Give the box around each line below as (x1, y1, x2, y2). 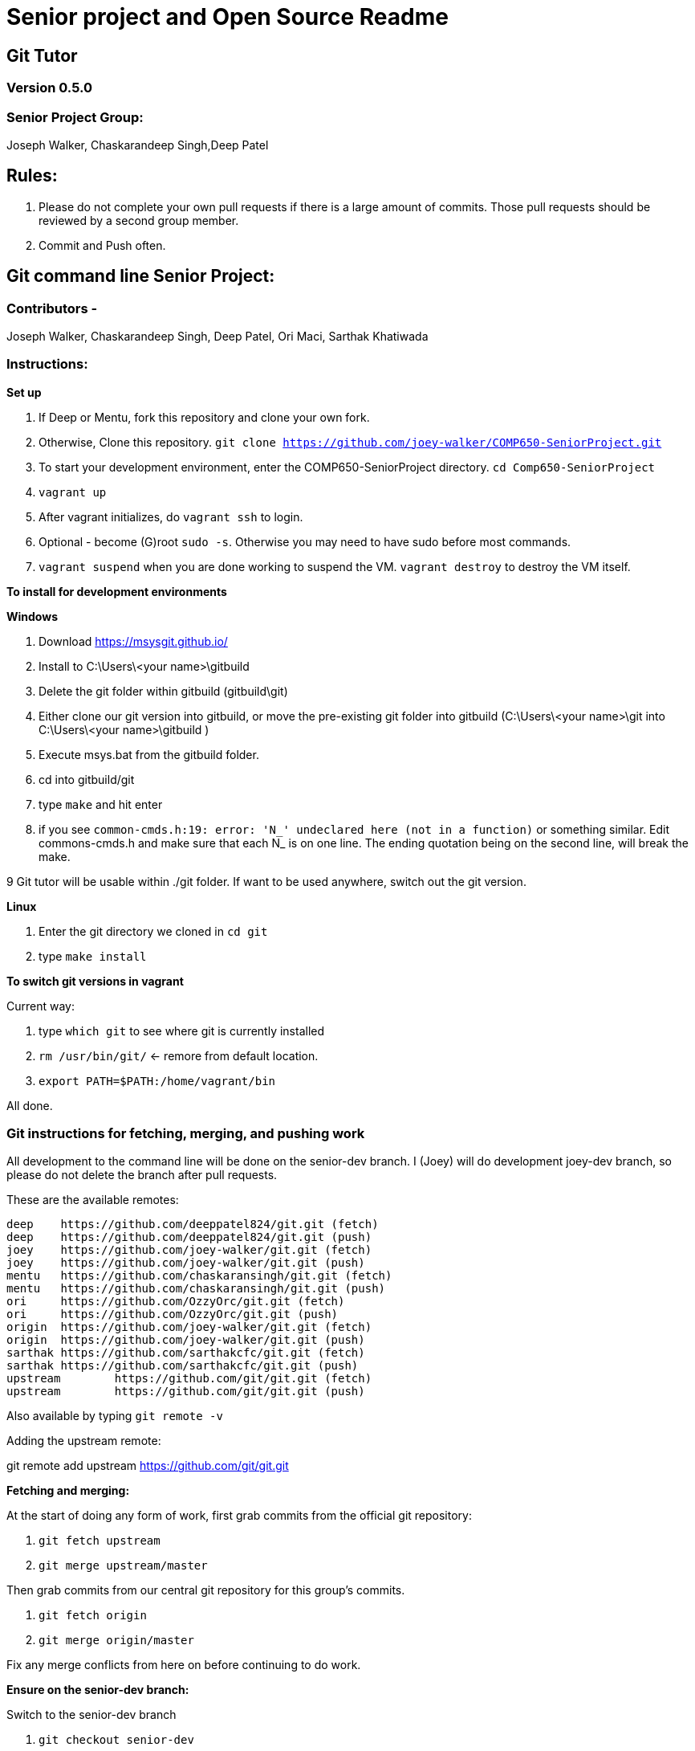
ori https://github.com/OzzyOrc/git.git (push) (6, 1308, 339, 1321)
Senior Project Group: (6, 108, 144, 125)
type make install (39, 949, 147, 963)
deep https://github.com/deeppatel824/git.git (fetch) (6, 1218, 379, 1231)
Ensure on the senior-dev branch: (6, 1683, 189, 1697)
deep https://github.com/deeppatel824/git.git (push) (6, 1231, 372, 1244)
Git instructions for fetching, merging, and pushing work (6, 1125, 365, 1142)
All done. (6, 1098, 53, 1112)
